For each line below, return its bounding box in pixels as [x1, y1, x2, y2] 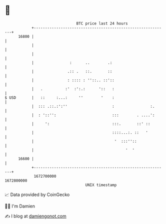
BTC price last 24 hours [76, 21, 128, 26]
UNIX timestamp [85, 182, 117, 188]
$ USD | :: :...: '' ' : [4, 95, 114, 100]
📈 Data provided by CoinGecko [4, 192, 70, 198]
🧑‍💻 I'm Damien [4, 203, 35, 209]
